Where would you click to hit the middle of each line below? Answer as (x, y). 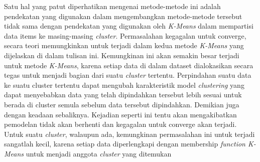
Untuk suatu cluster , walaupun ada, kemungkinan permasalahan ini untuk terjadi (129, 134)
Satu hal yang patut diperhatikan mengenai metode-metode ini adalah (112, 6)
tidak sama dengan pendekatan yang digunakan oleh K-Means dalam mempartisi (129, 26)
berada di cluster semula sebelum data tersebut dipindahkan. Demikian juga (122, 104)
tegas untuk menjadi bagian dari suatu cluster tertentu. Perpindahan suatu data (128, 75)
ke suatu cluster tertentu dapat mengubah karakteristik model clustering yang (124, 85)
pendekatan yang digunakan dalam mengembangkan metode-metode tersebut (123, 16)
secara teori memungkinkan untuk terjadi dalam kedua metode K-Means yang (124, 45)
